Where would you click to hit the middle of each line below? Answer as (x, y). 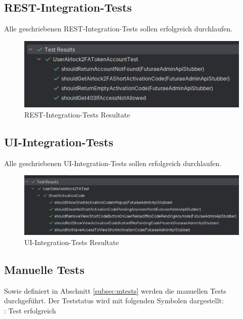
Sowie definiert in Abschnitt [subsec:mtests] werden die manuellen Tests (115, 290)
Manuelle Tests (44, 269)
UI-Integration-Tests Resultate (72, 242)
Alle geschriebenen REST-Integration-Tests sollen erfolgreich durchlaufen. (118, 29)
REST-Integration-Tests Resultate (77, 114)
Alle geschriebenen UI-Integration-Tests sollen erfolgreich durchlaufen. (113, 163)
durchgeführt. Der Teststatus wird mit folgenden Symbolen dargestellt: (114, 301)
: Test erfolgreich (30, 310)
